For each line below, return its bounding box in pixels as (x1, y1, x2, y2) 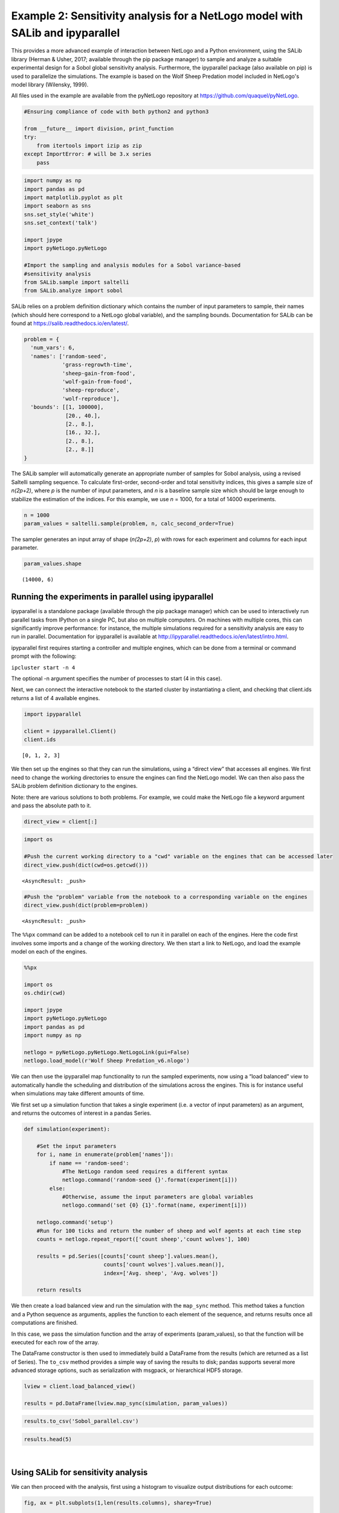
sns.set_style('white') (24, 211, 95, 218)
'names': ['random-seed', (30, 353, 107, 359)
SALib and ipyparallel (11, 26, 120, 39)
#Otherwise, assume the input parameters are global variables (62, 1193, 254, 1201)
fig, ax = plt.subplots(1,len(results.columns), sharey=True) (24, 1499, 212, 1506)
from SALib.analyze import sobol (24, 287, 123, 294)
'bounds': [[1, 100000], (30, 404, 104, 411)
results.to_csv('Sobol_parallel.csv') (24, 1418, 139, 1425)
